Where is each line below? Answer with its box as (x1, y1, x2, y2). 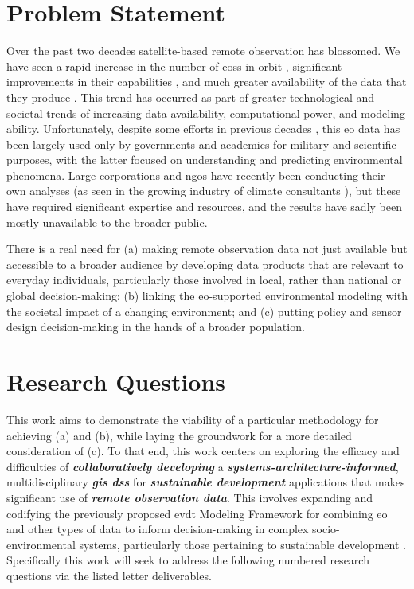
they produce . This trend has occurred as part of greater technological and (6, 88, 375, 105)
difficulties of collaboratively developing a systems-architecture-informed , (6, 458, 399, 474)
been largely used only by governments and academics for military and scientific (6, 135, 396, 152)
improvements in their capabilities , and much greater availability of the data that (6, 73, 407, 90)
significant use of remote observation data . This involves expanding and (6, 489, 373, 505)
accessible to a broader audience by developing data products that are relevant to (6, 255, 404, 272)
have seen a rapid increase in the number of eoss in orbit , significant (6, 57, 342, 74)
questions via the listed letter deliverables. (6, 567, 212, 583)
